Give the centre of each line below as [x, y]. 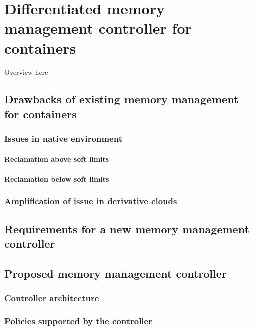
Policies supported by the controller [78, 321]
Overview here [26, 72]
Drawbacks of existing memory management [121, 99]
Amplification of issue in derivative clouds [91, 201]
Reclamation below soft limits [57, 178]
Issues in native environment [63, 139]
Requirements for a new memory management [127, 229]
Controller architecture [52, 298]
